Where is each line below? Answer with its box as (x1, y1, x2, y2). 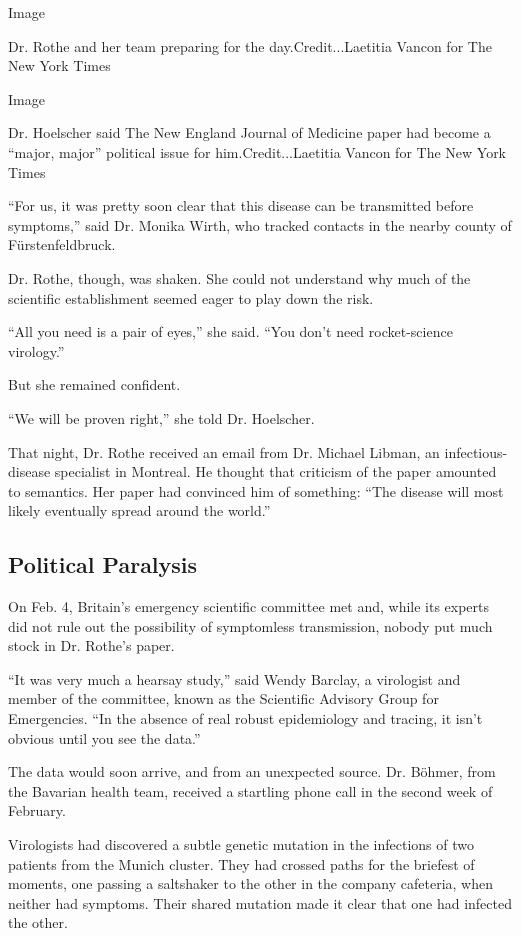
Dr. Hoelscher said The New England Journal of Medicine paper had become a (8, 122, 491, 143)
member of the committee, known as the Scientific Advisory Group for (8, 688, 439, 709)
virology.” (8, 340, 65, 361)
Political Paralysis (8, 549, 198, 580)
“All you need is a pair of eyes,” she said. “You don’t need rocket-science (8, 321, 453, 342)
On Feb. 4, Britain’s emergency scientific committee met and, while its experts (8, 596, 490, 617)
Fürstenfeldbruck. (8, 234, 116, 255)
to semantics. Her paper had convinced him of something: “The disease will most (8, 480, 504, 501)
